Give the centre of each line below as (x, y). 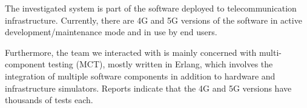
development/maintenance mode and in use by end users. (111, 32)
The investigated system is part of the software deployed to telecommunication (151, 8)
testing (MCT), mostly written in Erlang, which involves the (160, 64)
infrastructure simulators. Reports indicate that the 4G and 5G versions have (148, 88)
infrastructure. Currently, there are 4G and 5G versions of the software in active (153, 20)
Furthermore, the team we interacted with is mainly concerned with (131, 52)
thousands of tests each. (49, 100)
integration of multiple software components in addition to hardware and (140, 76)
